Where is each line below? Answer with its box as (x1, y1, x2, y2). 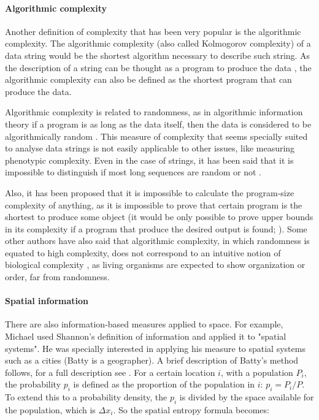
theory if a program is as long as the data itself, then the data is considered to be (5, 117, 312, 130)
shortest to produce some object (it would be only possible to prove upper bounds (5, 210, 313, 223)
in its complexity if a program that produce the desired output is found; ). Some (5, 222, 307, 235)
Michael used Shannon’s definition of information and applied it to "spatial (5, 330, 286, 343)
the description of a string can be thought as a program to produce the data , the (5, 61, 312, 74)
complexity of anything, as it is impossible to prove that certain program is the (5, 198, 302, 211)
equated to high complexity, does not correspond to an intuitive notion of (5, 246, 281, 259)
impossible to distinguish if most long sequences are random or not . (5, 166, 261, 178)
